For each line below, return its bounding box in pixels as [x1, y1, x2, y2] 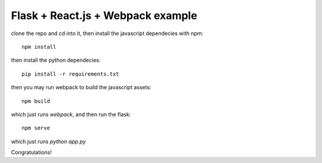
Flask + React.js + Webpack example [11, 9, 197, 22]
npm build [21, 98, 50, 104]
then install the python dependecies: [11, 57, 101, 64]
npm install [21, 43, 57, 50]
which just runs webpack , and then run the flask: [11, 111, 131, 118]
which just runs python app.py [11, 137, 86, 145]
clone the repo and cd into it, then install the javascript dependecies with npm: [11, 30, 204, 37]
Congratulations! [11, 149, 52, 156]
